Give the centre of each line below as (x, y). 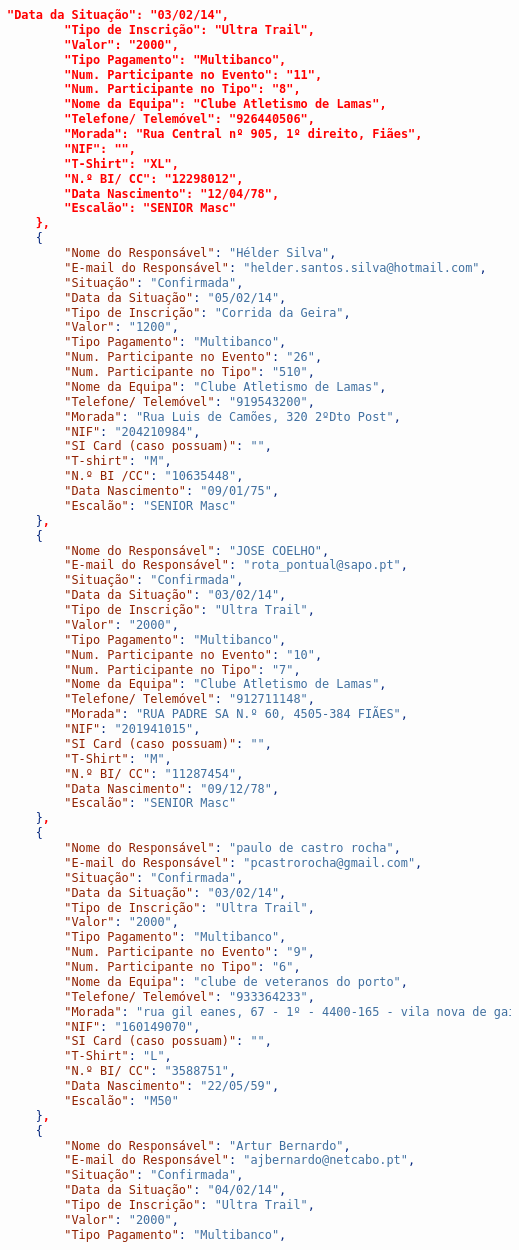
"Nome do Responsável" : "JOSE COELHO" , (197, 550)
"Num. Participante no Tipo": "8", (182, 89)
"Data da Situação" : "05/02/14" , (175, 297)
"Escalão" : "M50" (121, 1100)
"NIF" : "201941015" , (132, 729)
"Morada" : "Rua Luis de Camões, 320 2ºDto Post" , (232, 416)
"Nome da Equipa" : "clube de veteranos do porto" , (236, 981)
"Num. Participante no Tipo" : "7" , (182, 669)
